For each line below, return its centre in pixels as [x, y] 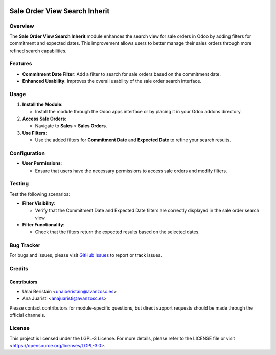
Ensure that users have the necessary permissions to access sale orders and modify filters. [131, 171]
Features [21, 64]
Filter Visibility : [39, 203]
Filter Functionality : [43, 225]
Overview [22, 26]
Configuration [27, 153]
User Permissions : [42, 163]
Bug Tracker [25, 245]
